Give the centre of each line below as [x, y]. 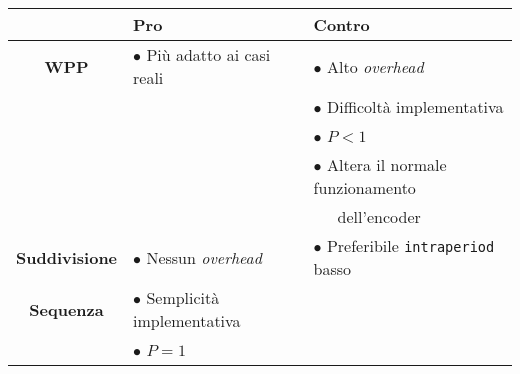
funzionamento [364, 187]
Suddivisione [67, 257]
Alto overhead [375, 66]
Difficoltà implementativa [415, 106]
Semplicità [183, 297]
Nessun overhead [204, 257]
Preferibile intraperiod [410, 245]
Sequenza [66, 309]
